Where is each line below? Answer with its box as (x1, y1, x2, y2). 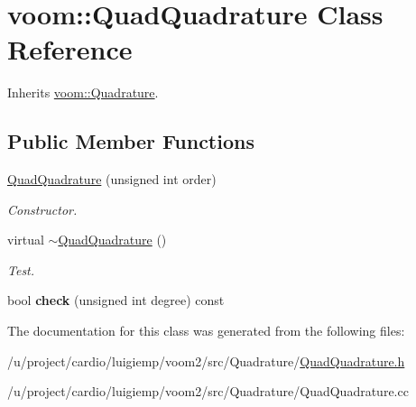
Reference (7, 31, 133, 68)
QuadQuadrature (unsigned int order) (7, 170, 217, 189)
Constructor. (7, 199, 78, 218)
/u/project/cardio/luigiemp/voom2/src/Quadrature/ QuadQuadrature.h (7, 351, 405, 370)
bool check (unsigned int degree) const (7, 291, 225, 310)
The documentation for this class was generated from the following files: (7, 321, 405, 340)
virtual (7, 230, 44, 249)
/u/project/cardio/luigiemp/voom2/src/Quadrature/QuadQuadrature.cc (7, 382, 409, 401)
